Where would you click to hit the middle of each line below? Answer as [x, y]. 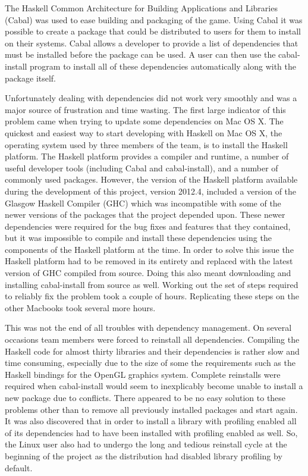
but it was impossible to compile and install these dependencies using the [138, 238]
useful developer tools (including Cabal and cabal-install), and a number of [142, 167]
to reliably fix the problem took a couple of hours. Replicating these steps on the [152, 296]
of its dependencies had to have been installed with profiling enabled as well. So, [151, 432]
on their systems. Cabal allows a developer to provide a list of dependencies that [152, 43]
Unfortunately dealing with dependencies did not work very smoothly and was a [151, 98]
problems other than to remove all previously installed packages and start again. [151, 409]
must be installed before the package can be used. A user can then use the [140, 54]
